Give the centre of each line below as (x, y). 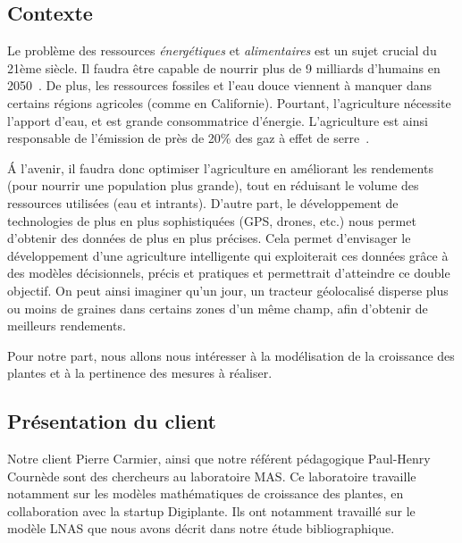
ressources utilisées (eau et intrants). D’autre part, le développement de (203, 202)
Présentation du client (112, 421)
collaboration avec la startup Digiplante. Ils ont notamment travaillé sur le (211, 510)
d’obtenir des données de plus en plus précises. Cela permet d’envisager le (209, 238)
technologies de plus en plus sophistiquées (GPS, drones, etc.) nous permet (212, 220)
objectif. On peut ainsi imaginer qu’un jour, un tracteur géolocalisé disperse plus (228, 290)
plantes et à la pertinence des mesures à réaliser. (140, 373)
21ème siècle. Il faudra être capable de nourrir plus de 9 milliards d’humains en (224, 67)
